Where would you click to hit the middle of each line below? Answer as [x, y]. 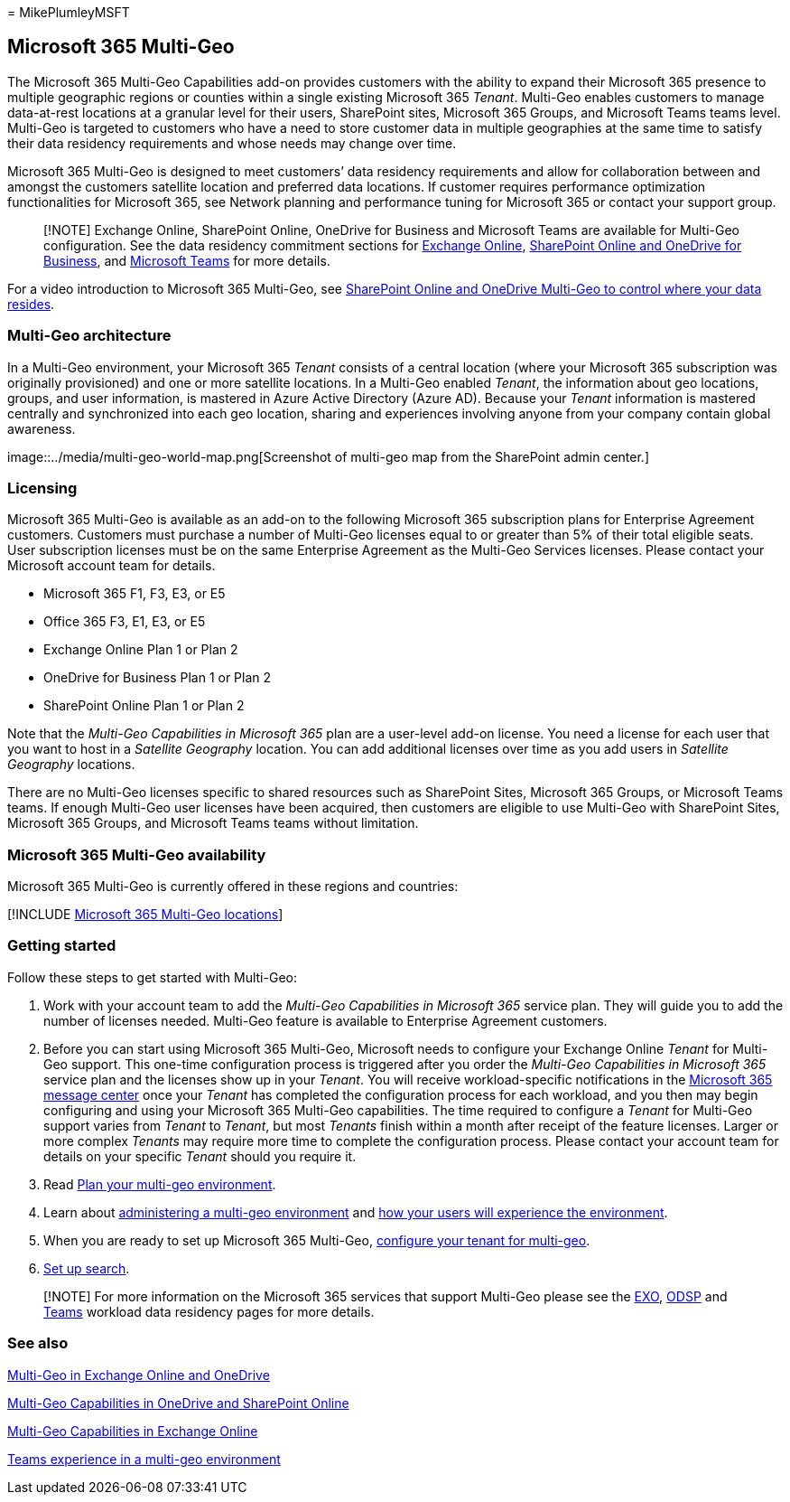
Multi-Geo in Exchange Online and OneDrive [139, 1375]
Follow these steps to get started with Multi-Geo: [152, 977]
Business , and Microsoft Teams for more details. [187, 260]
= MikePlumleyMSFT [69, 12]
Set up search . [87, 1268]
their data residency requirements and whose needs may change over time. [232, 143]
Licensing [42, 488]
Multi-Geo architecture [89, 336]
